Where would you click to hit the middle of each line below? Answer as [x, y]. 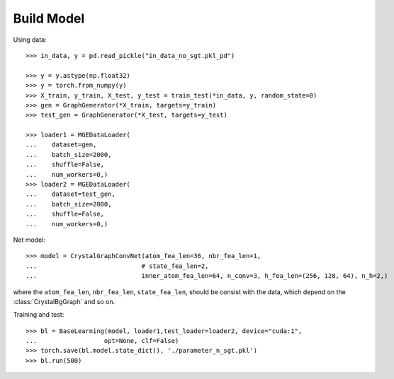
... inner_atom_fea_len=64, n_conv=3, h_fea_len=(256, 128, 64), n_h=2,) [207, 276]
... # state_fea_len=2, [117, 266]
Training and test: [39, 315]
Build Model [49, 18]
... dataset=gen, [61, 145]
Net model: [29, 240]
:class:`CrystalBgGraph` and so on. [64, 301]
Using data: [30, 40]
